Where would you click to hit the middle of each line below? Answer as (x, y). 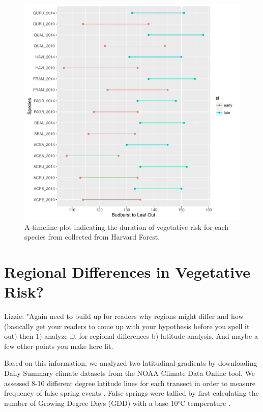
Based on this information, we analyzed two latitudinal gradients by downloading (131, 363)
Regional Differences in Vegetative (127, 271)
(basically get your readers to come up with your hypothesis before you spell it (127, 326)
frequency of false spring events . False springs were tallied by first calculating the (131, 393)
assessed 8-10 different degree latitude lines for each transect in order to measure (130, 383)
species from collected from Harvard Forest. (92, 237)
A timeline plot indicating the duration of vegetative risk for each (127, 227)
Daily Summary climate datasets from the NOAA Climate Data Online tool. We (129, 373)
